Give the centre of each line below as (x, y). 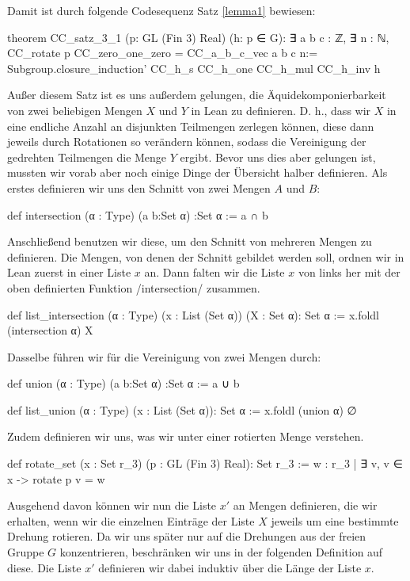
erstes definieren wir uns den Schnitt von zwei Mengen (139, 187)
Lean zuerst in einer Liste (69, 272)
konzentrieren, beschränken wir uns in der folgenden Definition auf (221, 552)
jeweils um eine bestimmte (335, 520)
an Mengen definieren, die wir (305, 505)
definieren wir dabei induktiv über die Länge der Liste (230, 567)
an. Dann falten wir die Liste (214, 272)
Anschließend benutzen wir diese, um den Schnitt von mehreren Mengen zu (190, 241)
